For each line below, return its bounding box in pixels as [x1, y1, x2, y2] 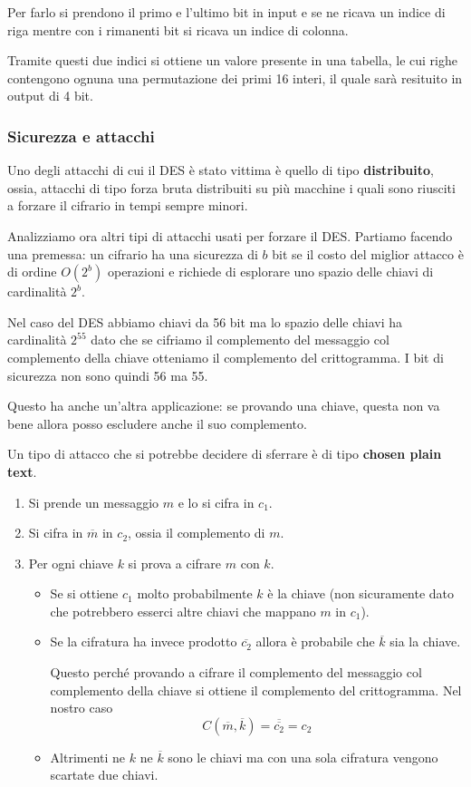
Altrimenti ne [50, 747, 126, 766]
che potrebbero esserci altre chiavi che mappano [50, 601, 316, 620]
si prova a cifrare [128, 553, 222, 572]
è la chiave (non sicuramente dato [267, 584, 455, 603]
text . [7, 462, 37, 481]
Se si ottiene [50, 584, 119, 603]
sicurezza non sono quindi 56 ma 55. [7, 365, 208, 384]
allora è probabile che [255, 632, 375, 651]
